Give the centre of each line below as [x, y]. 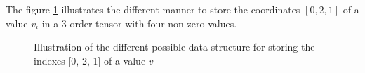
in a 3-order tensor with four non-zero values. [139, 23]
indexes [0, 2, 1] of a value [90, 60]
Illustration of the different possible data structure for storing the [174, 47]
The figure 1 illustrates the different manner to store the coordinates [153, 9]
